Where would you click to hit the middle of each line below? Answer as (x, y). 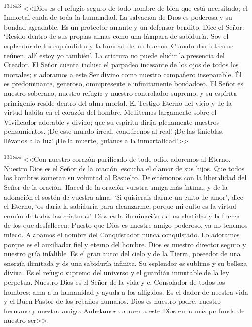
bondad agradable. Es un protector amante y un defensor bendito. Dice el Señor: (124, 26)
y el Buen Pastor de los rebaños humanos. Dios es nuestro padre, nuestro (112, 301)
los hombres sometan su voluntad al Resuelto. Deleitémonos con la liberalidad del (125, 178)
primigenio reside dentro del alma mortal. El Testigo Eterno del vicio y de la (118, 102)
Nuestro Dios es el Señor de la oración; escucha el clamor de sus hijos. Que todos (124, 168)
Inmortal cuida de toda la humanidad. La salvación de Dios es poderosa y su (118, 17)
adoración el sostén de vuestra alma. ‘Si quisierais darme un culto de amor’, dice (124, 196)
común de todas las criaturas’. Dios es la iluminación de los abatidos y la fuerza (122, 215)
